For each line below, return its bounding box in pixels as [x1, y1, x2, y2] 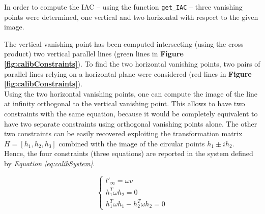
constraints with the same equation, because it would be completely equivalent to [4, 108, 258, 118]
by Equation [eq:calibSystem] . [4, 158, 95, 168]
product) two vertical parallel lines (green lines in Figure [4, 48, 184, 59]
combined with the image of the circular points [58, 138, 205, 148]
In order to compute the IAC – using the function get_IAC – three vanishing [4, 2, 243, 12]
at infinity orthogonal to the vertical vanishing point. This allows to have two [4, 98, 245, 109]
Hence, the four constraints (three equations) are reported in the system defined [4, 148, 253, 159]
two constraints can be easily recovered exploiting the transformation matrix [4, 128, 243, 139]
